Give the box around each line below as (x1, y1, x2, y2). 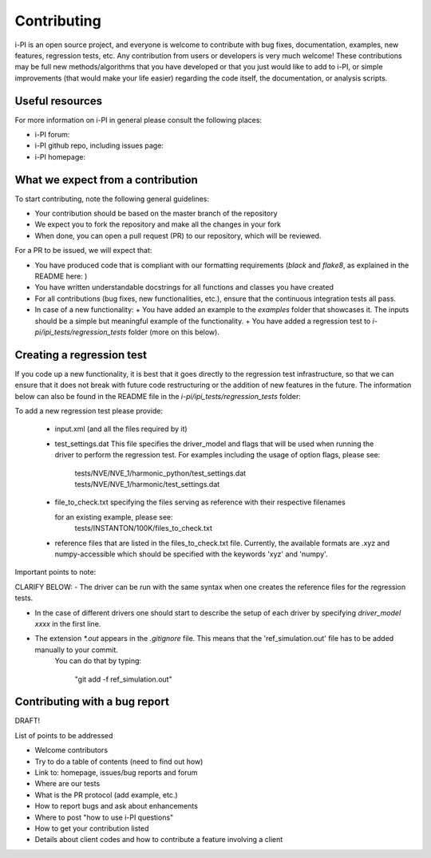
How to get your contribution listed (34, 823, 149, 833)
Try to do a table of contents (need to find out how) (34, 757, 204, 766)
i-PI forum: (34, 130, 70, 140)
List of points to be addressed (14, 730, 113, 740)
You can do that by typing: (54, 656, 142, 666)
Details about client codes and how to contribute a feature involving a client (34, 835, 283, 844)
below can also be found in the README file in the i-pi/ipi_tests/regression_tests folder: (14, 391, 301, 401)
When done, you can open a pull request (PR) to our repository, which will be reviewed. (34, 231, 322, 240)
